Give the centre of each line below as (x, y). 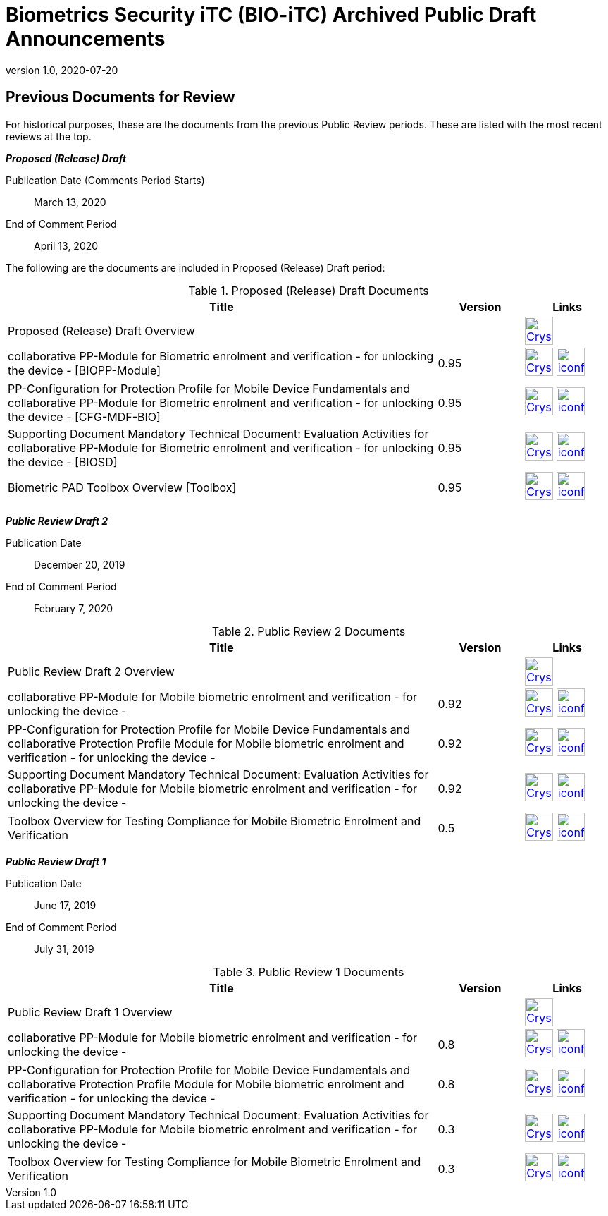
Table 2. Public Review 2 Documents (309, 631)
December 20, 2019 (80, 564)
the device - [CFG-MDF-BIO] (84, 417)
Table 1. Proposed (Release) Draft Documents (309, 290)
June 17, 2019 (65, 905)
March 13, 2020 (70, 202)
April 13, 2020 (66, 245)
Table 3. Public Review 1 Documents (309, 972)
